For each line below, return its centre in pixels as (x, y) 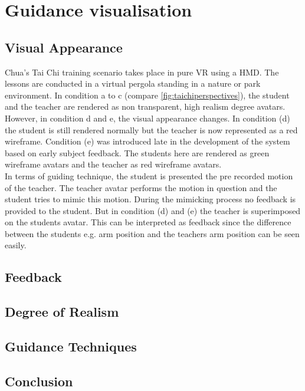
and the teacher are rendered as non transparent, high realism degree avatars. (145, 106)
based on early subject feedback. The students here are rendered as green (137, 152)
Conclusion (39, 381)
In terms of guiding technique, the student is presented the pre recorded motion (149, 175)
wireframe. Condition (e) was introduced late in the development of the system (147, 141)
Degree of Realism (62, 312)
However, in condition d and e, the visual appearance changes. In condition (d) (147, 118)
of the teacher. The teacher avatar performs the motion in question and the (141, 187)
